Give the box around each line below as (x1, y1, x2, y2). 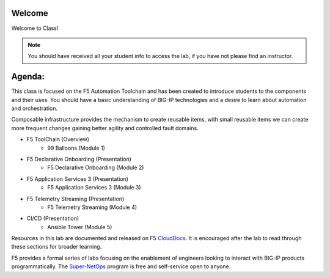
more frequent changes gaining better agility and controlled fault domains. (11, 124, 199, 131)
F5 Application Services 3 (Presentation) (26, 175, 128, 183)
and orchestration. (11, 104, 58, 112)
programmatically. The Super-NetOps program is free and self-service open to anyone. (11, 263, 231, 270)
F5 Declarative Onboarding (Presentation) (26, 155, 131, 163)
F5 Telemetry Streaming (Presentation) (26, 195, 125, 202)
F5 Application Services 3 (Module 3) (47, 184, 141, 191)
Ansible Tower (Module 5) (47, 223, 112, 230)
